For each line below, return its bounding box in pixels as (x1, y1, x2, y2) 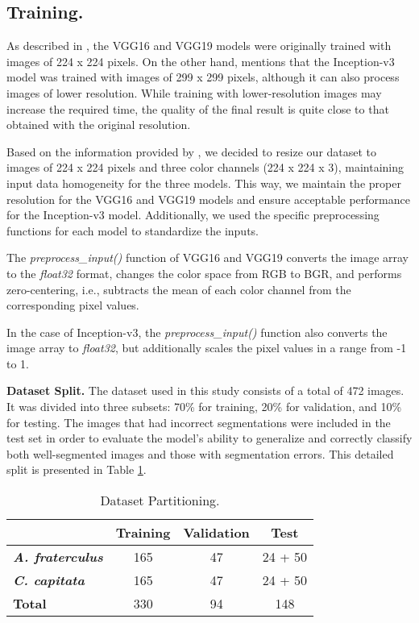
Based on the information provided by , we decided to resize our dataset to (6, 143, 377, 160)
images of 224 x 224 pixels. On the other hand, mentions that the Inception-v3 (6, 52, 395, 69)
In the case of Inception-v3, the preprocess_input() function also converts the (6, 323, 388, 340)
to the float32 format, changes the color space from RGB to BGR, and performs (6, 264, 402, 281)
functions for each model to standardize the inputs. (6, 222, 259, 239)
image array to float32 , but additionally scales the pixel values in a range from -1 (6, 339, 407, 356)
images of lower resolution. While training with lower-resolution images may (6, 84, 382, 101)
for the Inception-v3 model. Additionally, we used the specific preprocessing (6, 206, 380, 223)
